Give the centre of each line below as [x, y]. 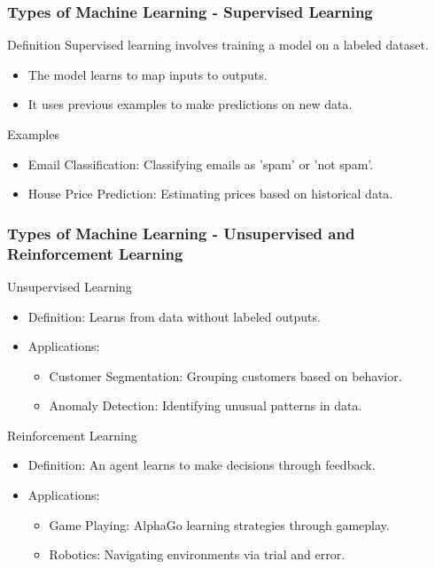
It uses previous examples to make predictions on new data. [190, 104]
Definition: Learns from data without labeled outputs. [174, 316]
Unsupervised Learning [70, 286]
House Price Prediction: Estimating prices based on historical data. [210, 194]
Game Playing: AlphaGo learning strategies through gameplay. [219, 524]
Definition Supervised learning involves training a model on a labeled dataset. [218, 45]
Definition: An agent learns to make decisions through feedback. [202, 465]
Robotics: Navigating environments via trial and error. [197, 554]
